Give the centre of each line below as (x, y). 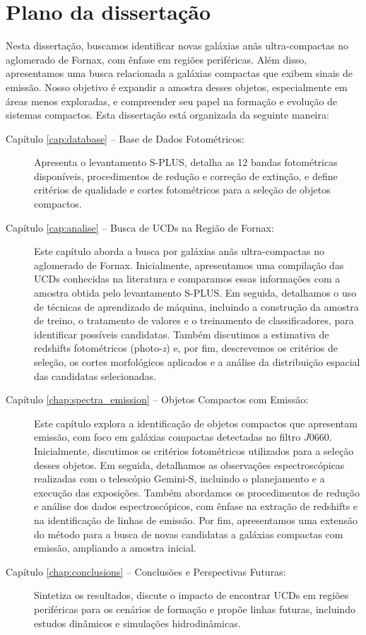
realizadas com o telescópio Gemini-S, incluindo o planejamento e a (179, 479)
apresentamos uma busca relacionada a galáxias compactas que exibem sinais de (179, 73)
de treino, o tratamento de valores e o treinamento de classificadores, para (194, 320)
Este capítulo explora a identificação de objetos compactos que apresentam (196, 423)
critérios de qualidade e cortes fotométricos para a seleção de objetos (182, 190)
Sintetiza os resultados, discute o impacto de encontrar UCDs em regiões (191, 595)
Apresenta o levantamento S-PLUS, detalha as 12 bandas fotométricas (186, 162)
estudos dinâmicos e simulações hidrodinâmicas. (137, 623)
